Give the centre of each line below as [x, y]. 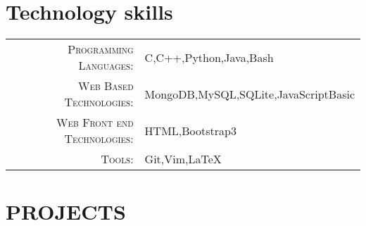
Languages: [106, 65]
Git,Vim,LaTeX [183, 159]
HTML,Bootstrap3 [190, 130]
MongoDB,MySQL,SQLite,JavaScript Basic [250, 94]
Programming [101, 49]
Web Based [106, 86]
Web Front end [95, 123]
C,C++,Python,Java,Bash [209, 57]
